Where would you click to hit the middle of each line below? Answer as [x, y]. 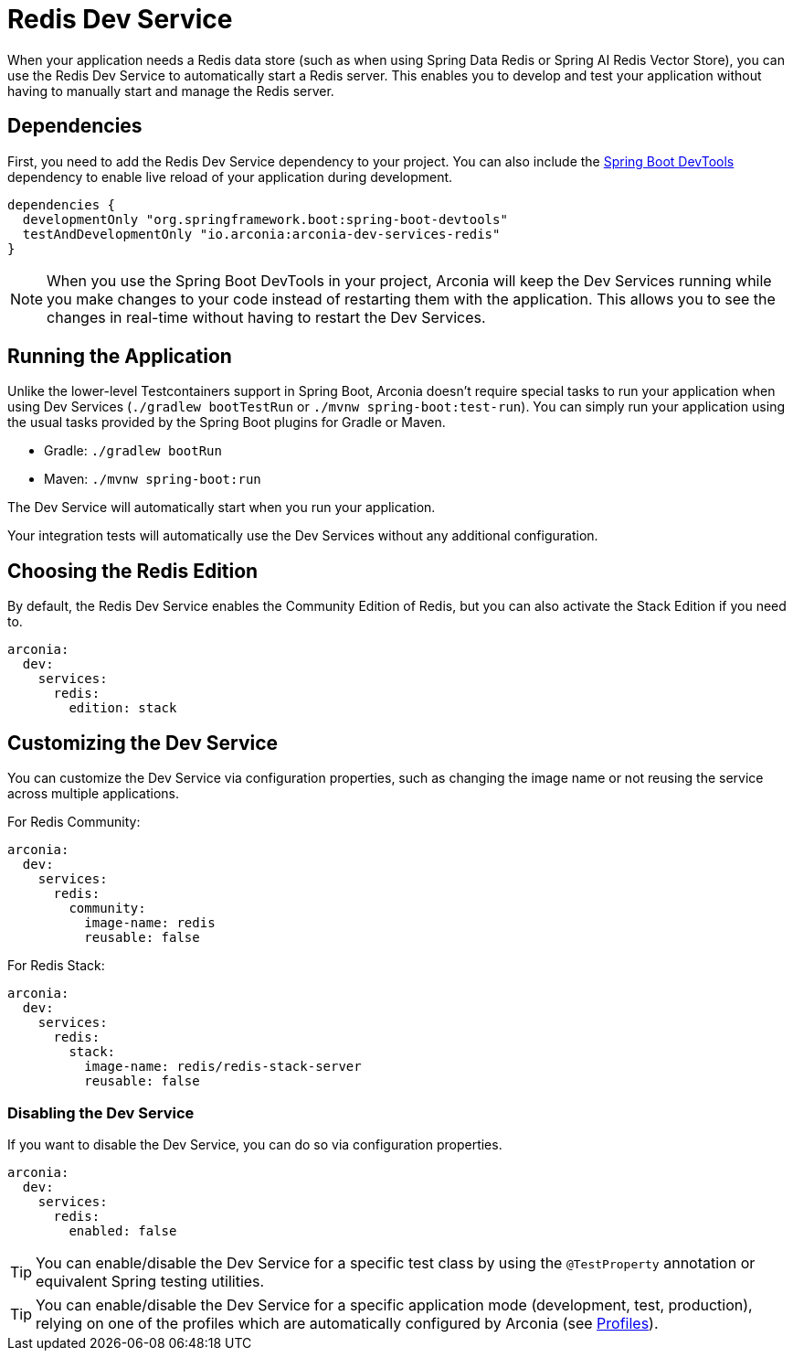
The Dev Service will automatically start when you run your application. [222, 508]
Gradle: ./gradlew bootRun [133, 451]
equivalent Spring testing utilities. [150, 1281]
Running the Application [120, 357]
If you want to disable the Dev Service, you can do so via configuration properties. [255, 1144]
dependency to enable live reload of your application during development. [230, 176]
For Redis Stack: [56, 966]
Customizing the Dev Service [143, 743]
